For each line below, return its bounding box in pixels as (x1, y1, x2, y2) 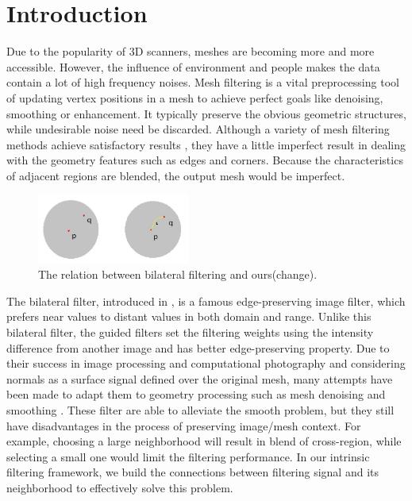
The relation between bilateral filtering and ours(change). (38, 266, 318, 283)
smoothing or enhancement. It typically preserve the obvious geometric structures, (6, 105, 406, 121)
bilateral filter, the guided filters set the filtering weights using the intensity (6, 324, 374, 341)
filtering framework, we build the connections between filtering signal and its (6, 464, 379, 480)
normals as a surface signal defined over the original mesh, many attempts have (6, 370, 393, 387)
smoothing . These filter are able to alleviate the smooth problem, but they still (6, 402, 395, 418)
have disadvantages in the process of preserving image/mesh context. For (6, 417, 361, 434)
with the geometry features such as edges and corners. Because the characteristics (6, 152, 403, 168)
